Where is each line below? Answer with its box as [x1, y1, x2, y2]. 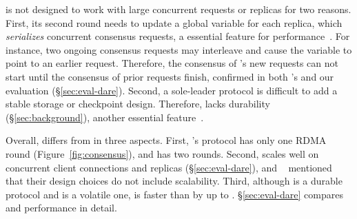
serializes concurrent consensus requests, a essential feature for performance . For [6, 29, 350, 43]
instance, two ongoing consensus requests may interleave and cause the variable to [6, 42, 352, 56]
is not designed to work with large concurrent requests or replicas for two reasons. [6, 2, 351, 16]
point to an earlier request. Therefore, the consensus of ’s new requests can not [6, 56, 338, 70]
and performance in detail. [6, 200, 117, 215]
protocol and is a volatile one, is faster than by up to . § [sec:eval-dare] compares [6, 187, 343, 201]
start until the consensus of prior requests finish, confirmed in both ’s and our [6, 69, 334, 83]
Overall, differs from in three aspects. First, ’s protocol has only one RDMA [6, 133, 327, 147]
